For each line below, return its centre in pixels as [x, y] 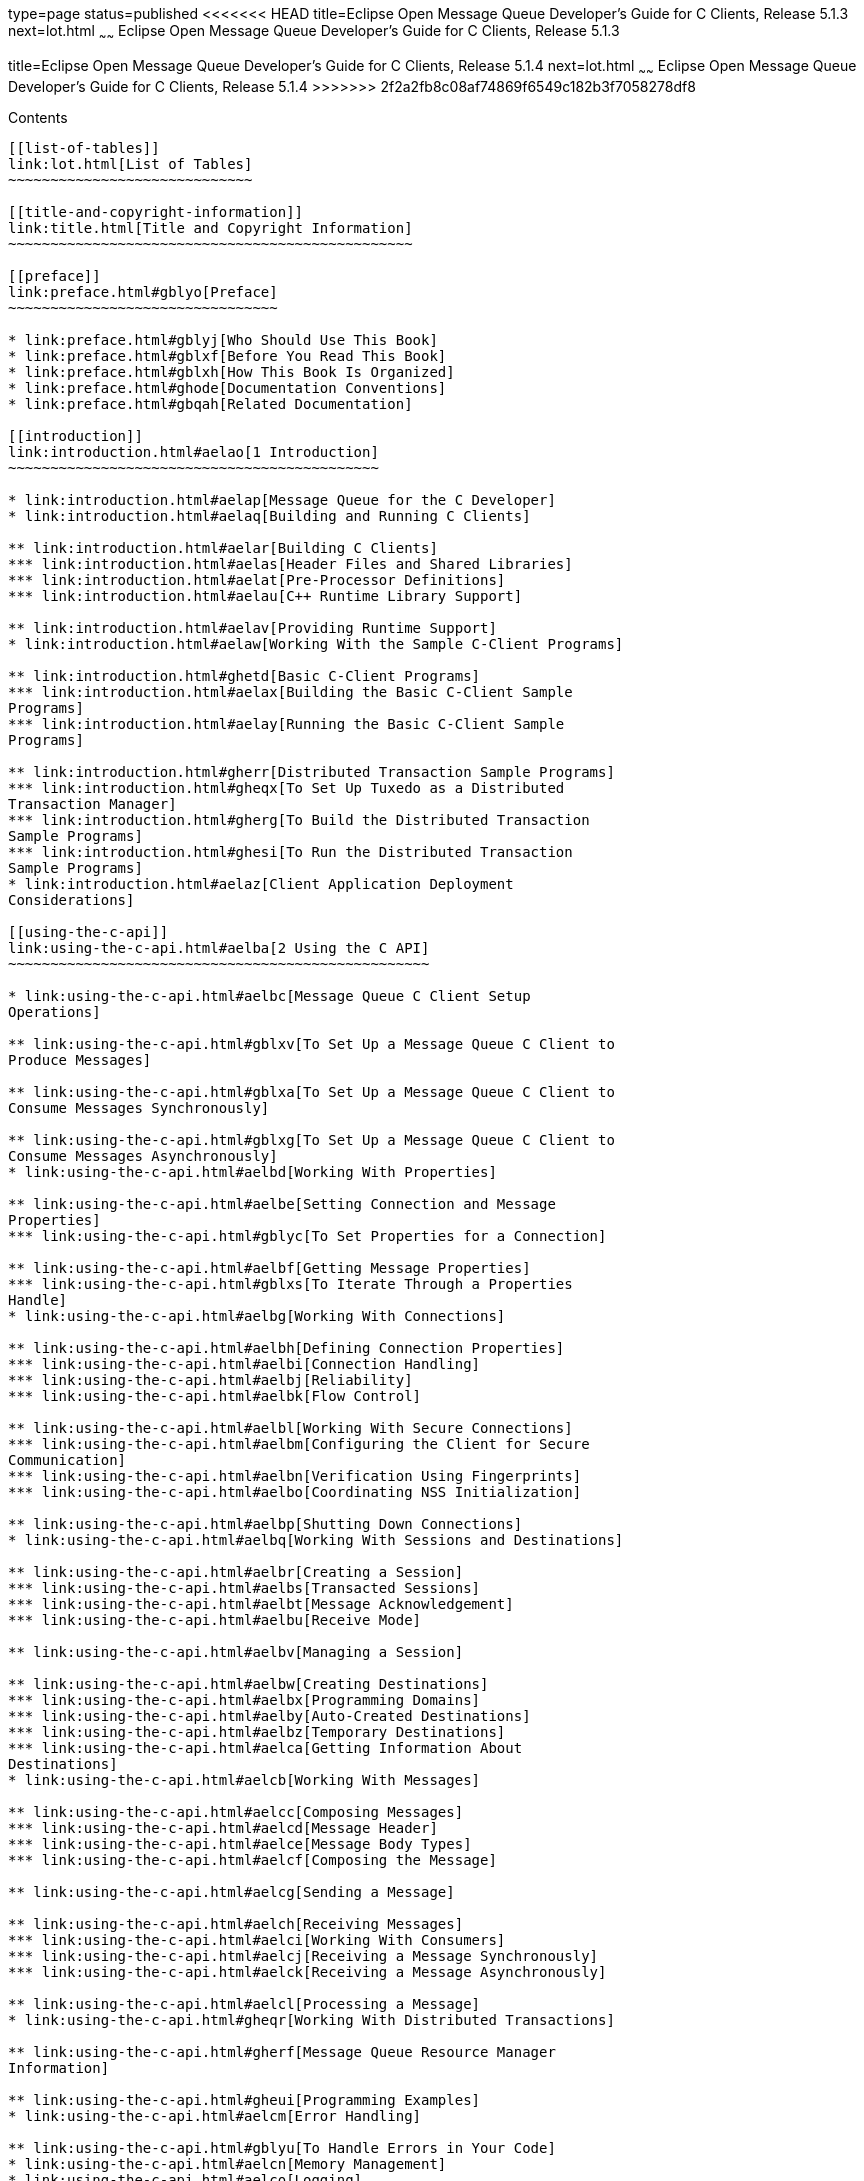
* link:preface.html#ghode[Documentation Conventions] [227, 387]
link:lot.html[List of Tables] [130, 163]
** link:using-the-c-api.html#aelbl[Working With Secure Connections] [290, 1427]
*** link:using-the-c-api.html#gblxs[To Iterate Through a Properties [290, 1283]
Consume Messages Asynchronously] [143, 1155]
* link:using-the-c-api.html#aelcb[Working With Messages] [244, 1779]
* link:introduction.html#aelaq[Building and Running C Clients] [269, 515]
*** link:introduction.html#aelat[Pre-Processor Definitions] [257, 579]
